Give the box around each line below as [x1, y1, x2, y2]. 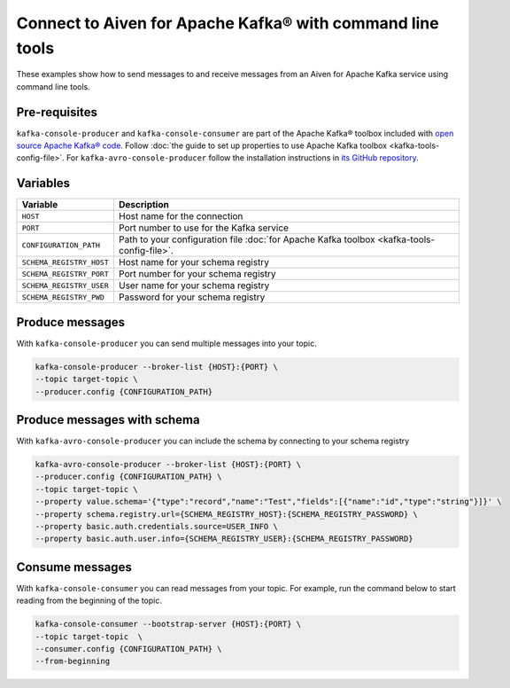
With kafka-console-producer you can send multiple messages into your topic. [16, 338, 318, 348]
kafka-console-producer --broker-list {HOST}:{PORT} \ [35, 362, 278, 371]
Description [118, 199, 170, 211]
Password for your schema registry [118, 291, 266, 303]
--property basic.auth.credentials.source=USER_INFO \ [35, 521, 278, 532]
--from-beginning [35, 656, 111, 667]
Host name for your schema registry [118, 256, 270, 269]
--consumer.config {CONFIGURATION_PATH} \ [35, 644, 222, 654]
